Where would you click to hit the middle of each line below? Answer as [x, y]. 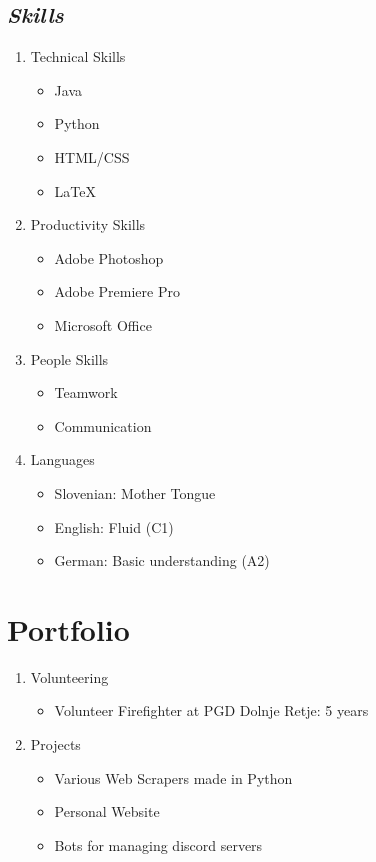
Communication [103, 425]
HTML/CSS [92, 156]
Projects [55, 744]
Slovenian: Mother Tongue [135, 492]
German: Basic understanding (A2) [162, 560]
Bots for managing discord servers [158, 844]
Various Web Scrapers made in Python [173, 777]
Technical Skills [78, 56]
